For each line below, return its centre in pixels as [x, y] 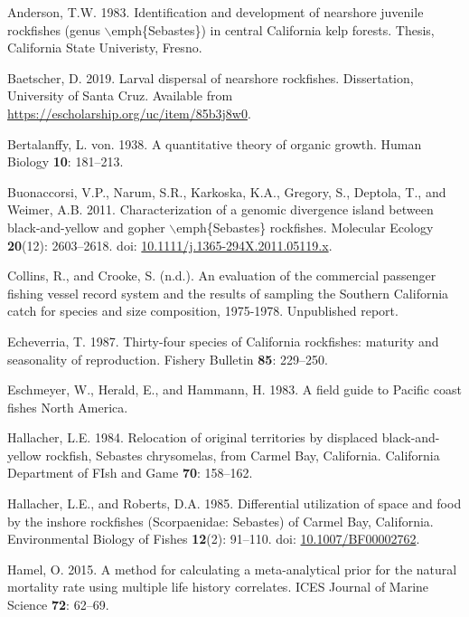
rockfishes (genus [54, 29]
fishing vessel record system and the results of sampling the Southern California [228, 293]
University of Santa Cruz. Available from [120, 95]
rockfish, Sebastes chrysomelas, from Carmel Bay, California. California [243, 455]
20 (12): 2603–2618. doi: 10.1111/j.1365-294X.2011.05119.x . [170, 245]
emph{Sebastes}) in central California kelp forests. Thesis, [273, 29]
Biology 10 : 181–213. [66, 161]
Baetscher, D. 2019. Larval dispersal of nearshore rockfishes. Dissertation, [211, 77]
